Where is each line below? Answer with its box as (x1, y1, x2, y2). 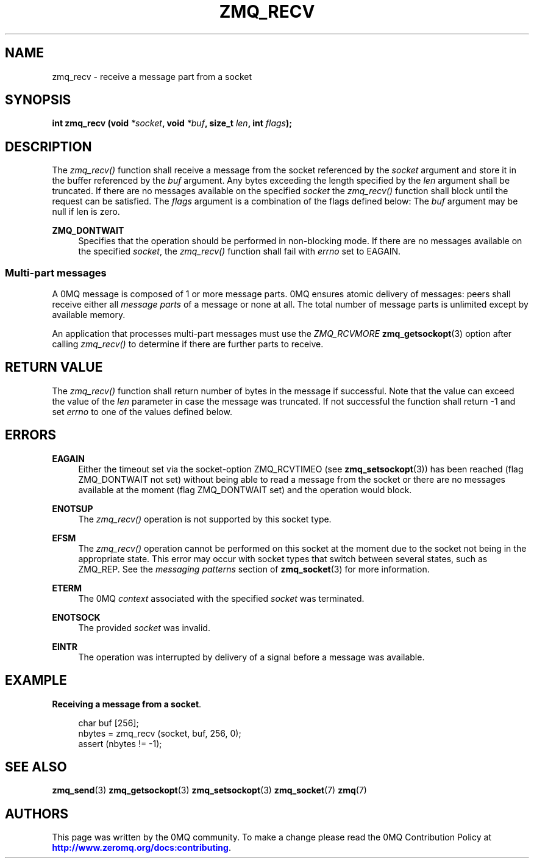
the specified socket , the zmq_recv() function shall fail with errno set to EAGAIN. (78, 246, 401, 257)
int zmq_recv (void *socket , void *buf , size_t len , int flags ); (52, 118, 293, 129)
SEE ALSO (5, 759, 67, 775)
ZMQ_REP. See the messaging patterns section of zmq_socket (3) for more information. (78, 563, 430, 574)
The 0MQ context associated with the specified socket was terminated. (78, 593, 365, 604)
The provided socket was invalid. (78, 622, 210, 633)
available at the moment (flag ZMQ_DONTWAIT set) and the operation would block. (78, 484, 412, 495)
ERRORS (5, 427, 57, 443)
